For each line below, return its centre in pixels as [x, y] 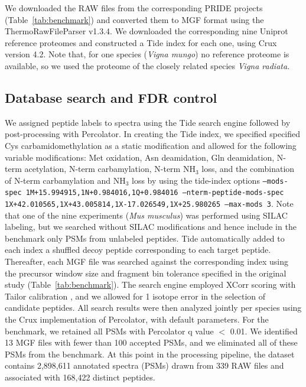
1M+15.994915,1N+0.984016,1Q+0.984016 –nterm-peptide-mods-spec [155, 193]
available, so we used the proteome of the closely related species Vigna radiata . [147, 65]
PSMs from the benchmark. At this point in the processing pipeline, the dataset [150, 354]
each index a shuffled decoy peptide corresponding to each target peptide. [138, 250]
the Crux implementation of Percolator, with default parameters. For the [137, 319]
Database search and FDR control [111, 97]
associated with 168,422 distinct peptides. [80, 377]
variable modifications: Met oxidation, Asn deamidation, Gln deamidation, [140, 157]
